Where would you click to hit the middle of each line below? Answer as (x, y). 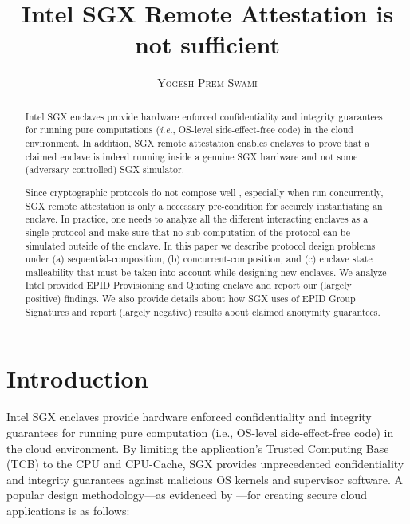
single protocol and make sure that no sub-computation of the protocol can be (188, 232)
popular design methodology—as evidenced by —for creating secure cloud (187, 495)
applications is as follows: (68, 510)
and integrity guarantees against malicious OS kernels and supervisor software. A (205, 479)
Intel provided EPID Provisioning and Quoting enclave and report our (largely (188, 285)
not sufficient (207, 44)
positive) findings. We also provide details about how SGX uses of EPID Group (190, 299)
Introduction (77, 378)
